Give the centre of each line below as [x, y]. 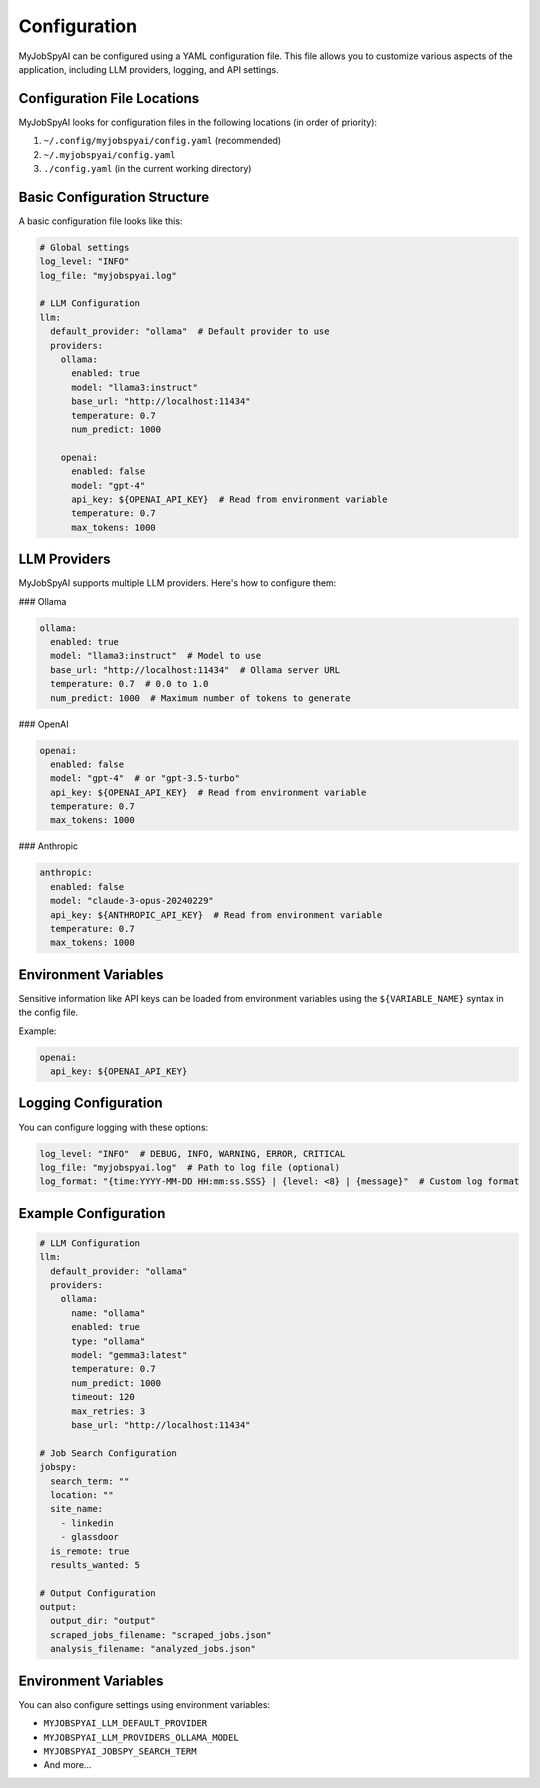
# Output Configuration [98, 1593]
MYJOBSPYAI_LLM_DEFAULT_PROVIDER [125, 1723]
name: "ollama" [108, 1313]
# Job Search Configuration [108, 1453]
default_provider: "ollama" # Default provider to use [190, 331]
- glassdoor [90, 1537]
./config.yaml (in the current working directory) [147, 169]
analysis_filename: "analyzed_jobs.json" [153, 1649]
